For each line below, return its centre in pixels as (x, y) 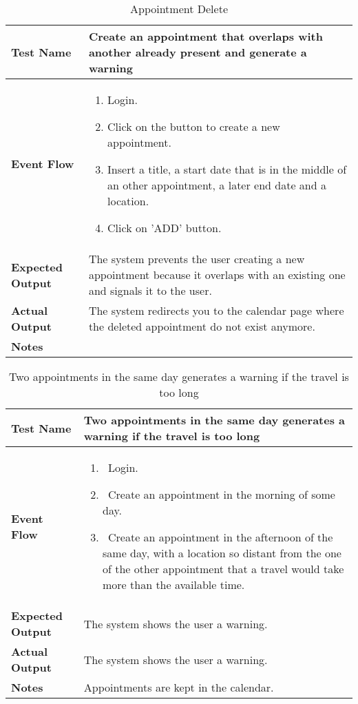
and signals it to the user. (150, 290)
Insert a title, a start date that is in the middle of (227, 169)
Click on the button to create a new (194, 126)
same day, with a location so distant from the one (222, 553)
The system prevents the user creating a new (197, 259)
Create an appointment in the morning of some (222, 494)
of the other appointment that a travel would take (223, 569)
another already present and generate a (198, 52)
